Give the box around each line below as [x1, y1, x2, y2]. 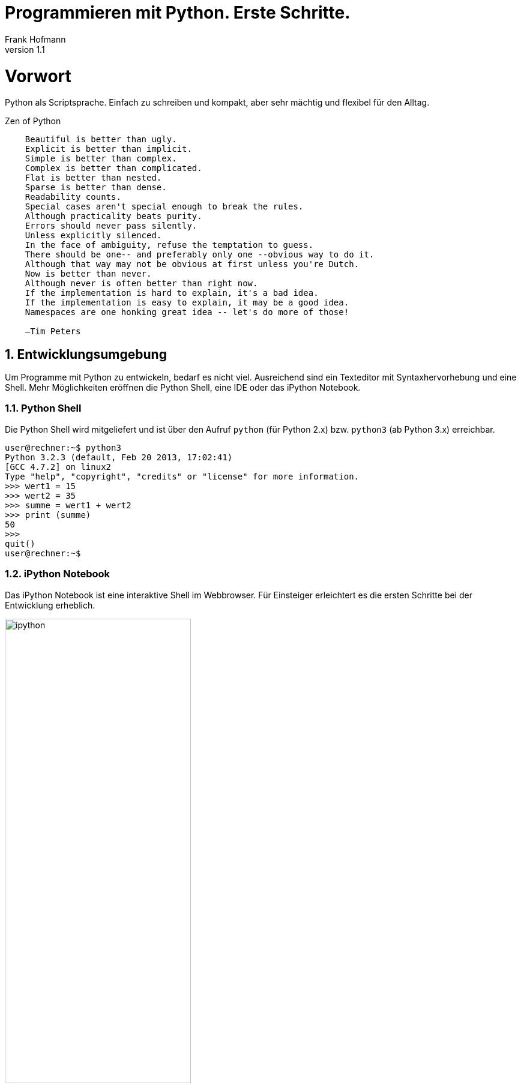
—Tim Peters [25, 326, 81, 337]
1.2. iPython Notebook [5, 568, 110, 580]
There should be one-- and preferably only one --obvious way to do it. [25, 250, 375, 260]
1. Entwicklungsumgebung [5, 346, 167, 362]
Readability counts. [25, 192, 121, 202]
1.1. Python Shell [5, 402, 82, 415]
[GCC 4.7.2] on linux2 [5, 461, 112, 472]
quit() [5, 538, 35, 549]
